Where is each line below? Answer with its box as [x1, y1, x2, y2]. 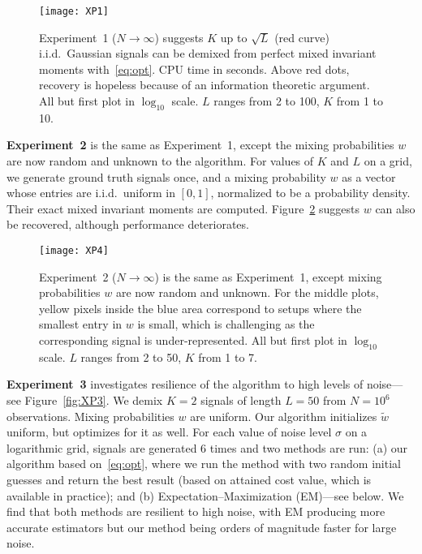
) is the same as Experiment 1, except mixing [154, 268, 382, 285]
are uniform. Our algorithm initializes [190, 407, 377, 424]
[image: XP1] [39, 6, 109, 17]
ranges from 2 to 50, [80, 348, 182, 365]
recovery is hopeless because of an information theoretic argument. [39, 76, 370, 93]
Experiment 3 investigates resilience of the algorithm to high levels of [6, 376, 364, 393]
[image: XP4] [39, 244, 109, 256]
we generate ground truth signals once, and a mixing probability [6, 168, 326, 185]
